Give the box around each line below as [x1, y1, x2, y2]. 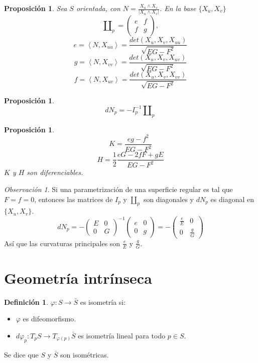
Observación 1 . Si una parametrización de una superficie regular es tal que [4, 184, 233, 195]
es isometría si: [80, 296, 126, 307]
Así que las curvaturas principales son [4, 238, 120, 248]
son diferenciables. [27, 167, 83, 177]
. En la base [159, 3, 196, 13]
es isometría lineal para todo [78, 330, 166, 340]
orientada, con [76, 3, 120, 13]
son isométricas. [60, 349, 109, 359]
